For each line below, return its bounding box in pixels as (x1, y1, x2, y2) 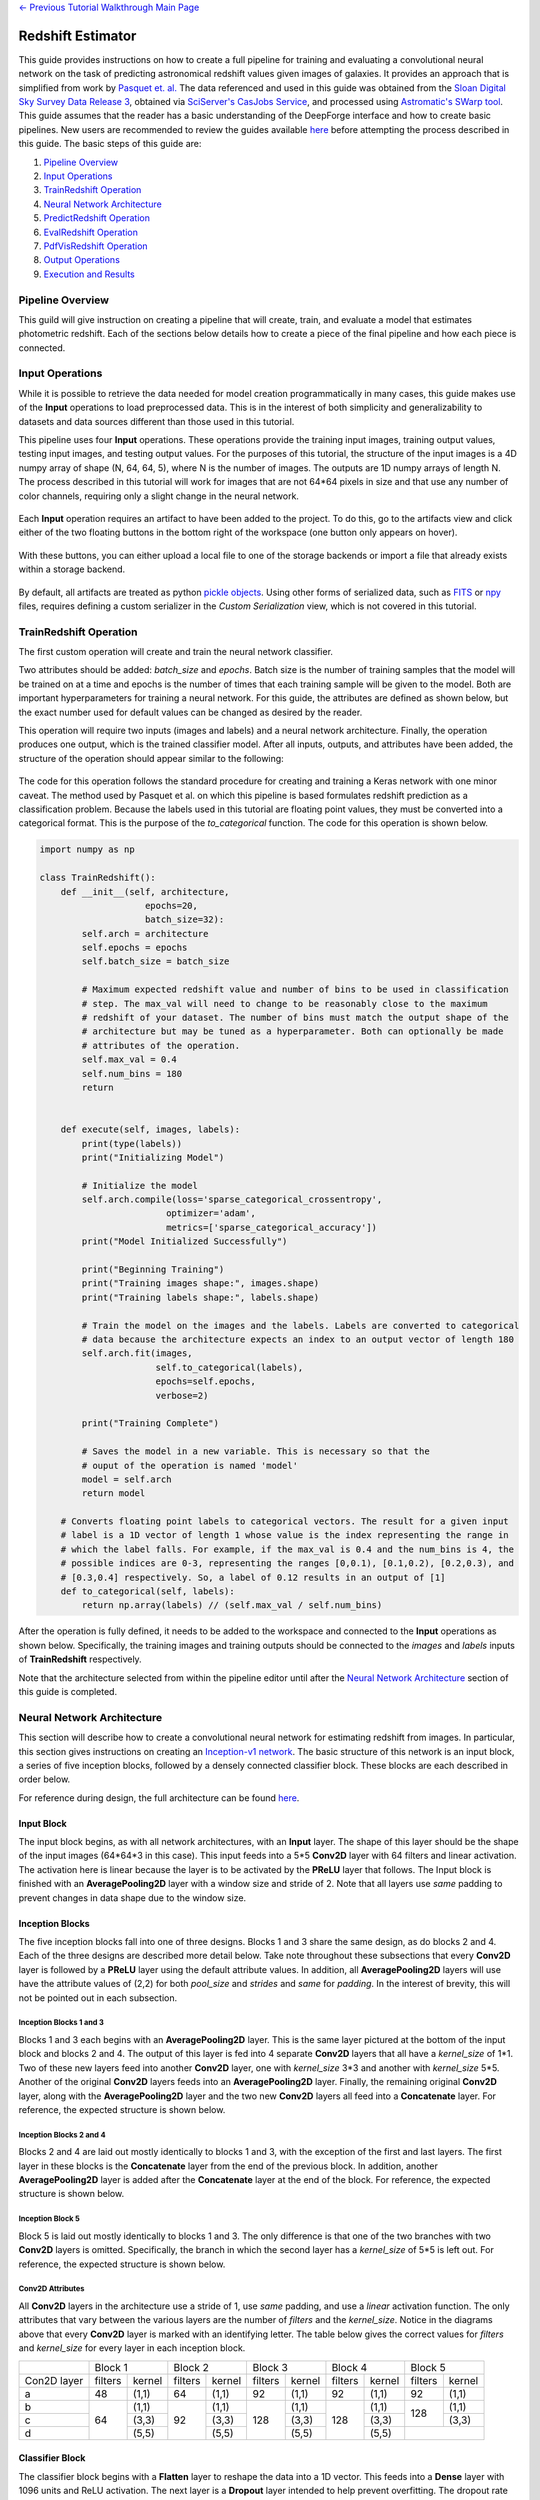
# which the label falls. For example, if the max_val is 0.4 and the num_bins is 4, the (60, 1543, 515, 1555)
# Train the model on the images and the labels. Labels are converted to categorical (81, 1320, 520, 1331)
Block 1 (94, 2360, 129, 2374)
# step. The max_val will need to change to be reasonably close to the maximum (81, 998, 489, 1009)
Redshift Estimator (18, 27, 137, 44)
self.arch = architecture (81, 928, 209, 939)
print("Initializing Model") (81, 1151, 225, 1163)
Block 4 (331, 2360, 368, 2374)
